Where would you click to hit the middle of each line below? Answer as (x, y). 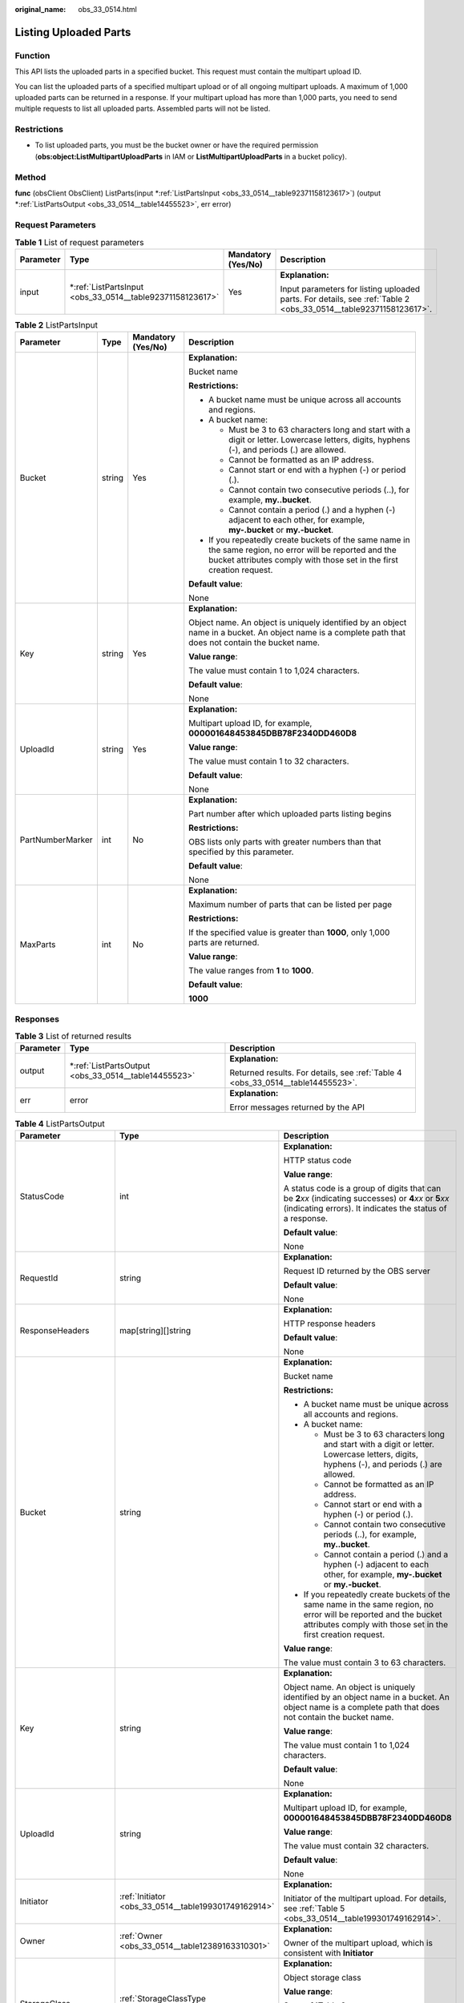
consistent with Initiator (329, 1953)
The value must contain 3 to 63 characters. (365, 1662)
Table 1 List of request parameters (79, 242)
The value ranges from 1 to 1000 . (251, 971)
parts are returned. (224, 943)
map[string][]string (155, 1330)
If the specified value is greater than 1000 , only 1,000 (289, 933)
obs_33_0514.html (108, 9)
